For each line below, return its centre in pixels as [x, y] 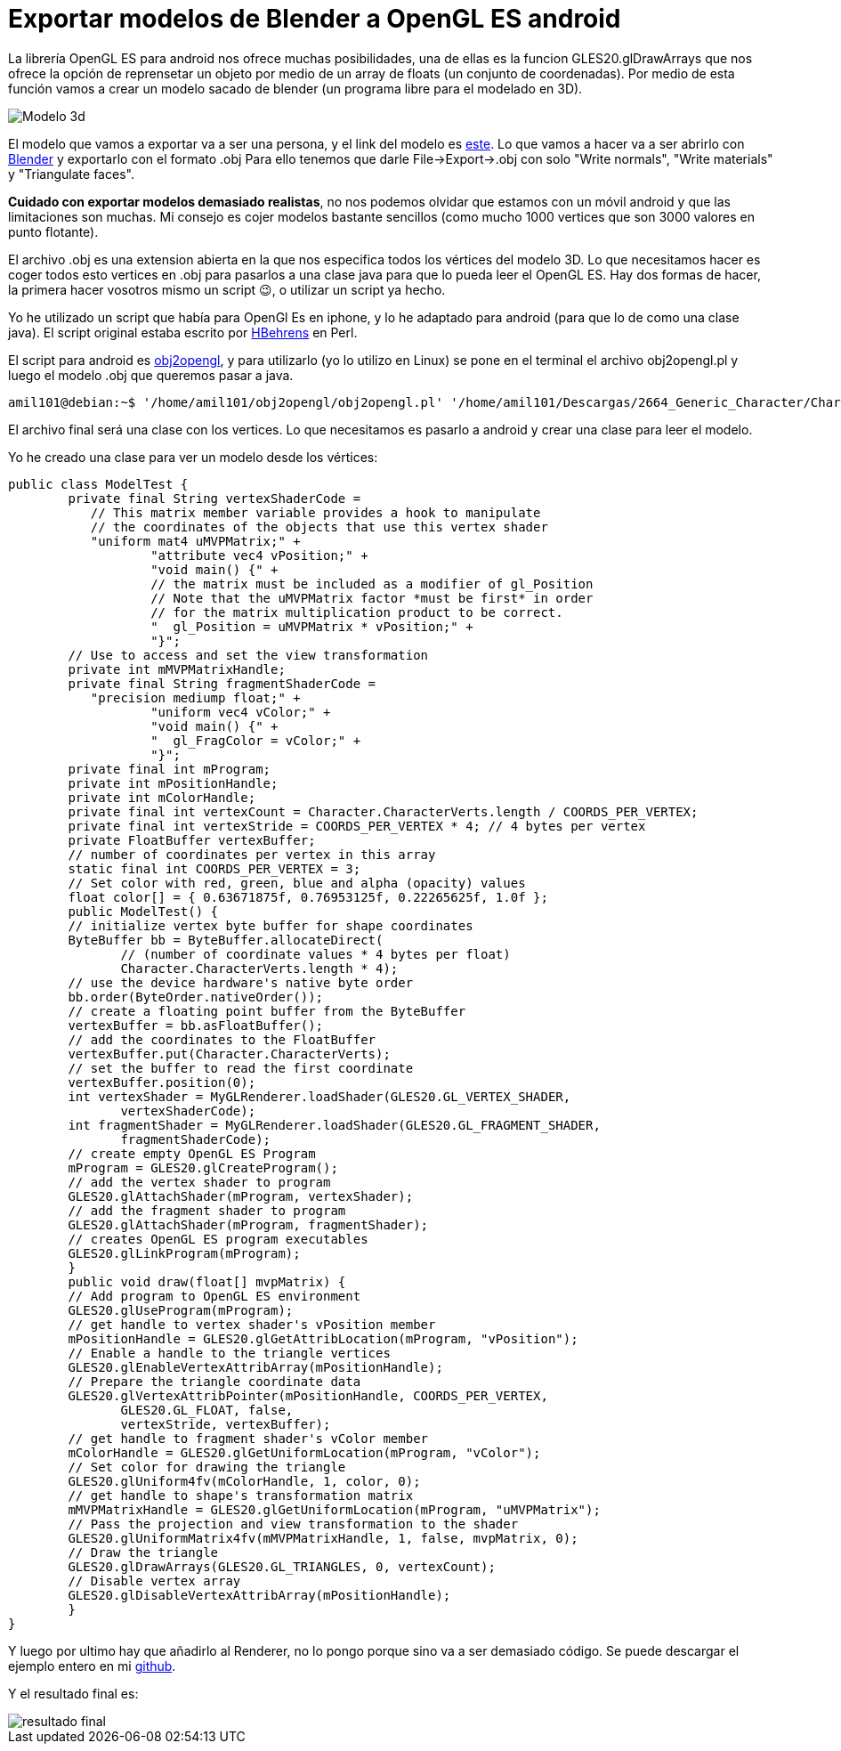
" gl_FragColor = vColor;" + [256, 740]
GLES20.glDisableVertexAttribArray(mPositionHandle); [259, 1595]
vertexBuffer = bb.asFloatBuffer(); [196, 1025]
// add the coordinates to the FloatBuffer [222, 1039]
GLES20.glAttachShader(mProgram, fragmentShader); [248, 1224]
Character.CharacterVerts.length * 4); [259, 968]
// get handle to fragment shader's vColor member [248, 1438]
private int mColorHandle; [162, 797]
